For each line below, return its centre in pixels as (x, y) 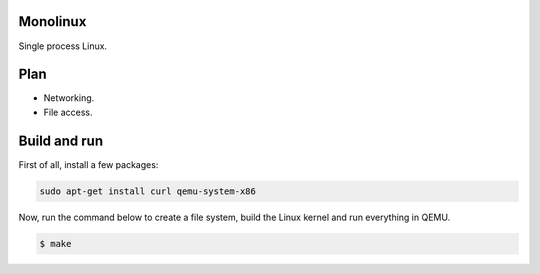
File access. (68, 112)
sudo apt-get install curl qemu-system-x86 (148, 191)
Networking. (69, 98)
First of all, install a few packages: (88, 164)
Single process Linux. (63, 46)
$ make (55, 243)
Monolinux (52, 21)
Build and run (61, 140)
